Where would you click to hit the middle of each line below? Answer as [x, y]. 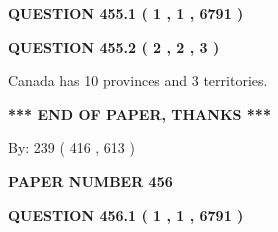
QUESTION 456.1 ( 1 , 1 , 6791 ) [126, 214]
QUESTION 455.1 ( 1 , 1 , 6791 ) [126, 13]
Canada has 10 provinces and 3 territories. [138, 80]
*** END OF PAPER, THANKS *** [139, 113]
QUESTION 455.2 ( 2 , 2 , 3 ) [114, 46]
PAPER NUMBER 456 [90, 180]
